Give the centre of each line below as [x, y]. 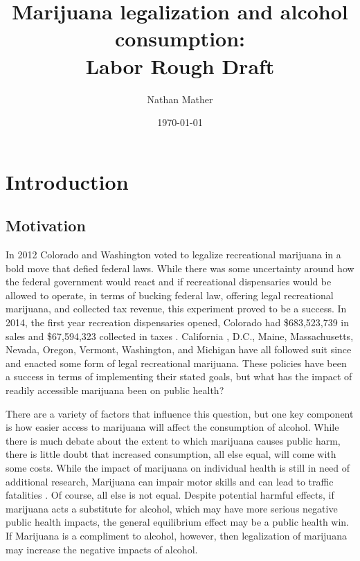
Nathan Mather [180, 99]
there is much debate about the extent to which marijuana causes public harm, [173, 440]
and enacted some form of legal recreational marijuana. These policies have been [176, 363]
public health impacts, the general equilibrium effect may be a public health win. [178, 522]
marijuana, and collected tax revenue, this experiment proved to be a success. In [176, 309]
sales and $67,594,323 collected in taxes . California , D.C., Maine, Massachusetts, [180, 336]
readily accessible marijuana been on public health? [115, 390]
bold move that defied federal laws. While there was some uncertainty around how [180, 268]
